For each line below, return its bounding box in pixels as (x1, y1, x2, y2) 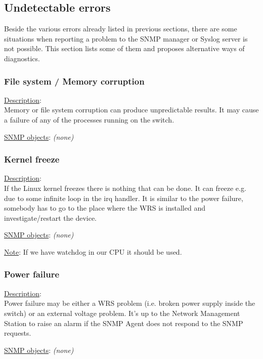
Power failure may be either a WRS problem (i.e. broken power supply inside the (4, 298, 255, 308)
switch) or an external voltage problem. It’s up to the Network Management (4, 307, 240, 318)
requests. (4, 328, 31, 338)
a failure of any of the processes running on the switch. (4, 114, 174, 125)
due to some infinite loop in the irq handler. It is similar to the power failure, (4, 192, 243, 203)
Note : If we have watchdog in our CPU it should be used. (4, 246, 182, 257)
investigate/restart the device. (4, 212, 97, 223)
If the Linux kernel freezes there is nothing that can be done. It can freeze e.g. (4, 182, 246, 193)
